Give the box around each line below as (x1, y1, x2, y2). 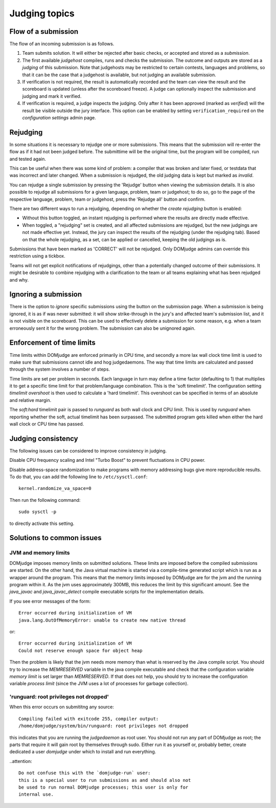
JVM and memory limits (9, 549, 70, 557)
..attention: (9, 758, 33, 764)
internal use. (18, 792, 54, 797)
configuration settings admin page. (22, 114, 97, 120)
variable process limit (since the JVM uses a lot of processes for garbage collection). (9, 681, 189, 687)
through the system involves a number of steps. (9, 366, 110, 372)
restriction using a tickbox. (9, 253, 66, 259)
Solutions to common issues (9, 534, 102, 542)
